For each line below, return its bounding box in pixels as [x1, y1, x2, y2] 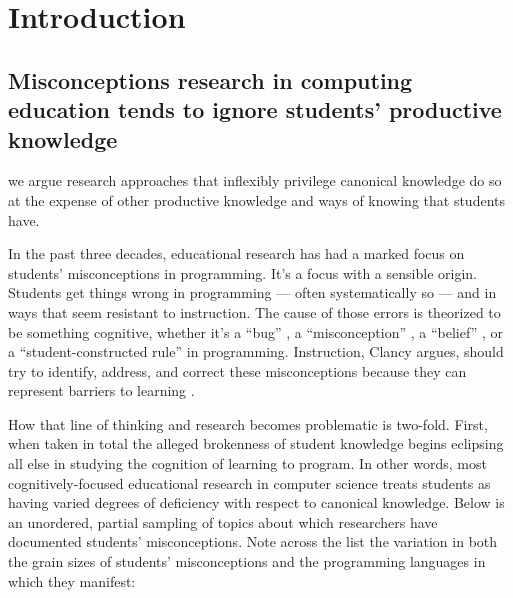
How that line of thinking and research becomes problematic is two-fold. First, [8, 413, 488, 434]
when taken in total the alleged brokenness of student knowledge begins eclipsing [8, 433, 504, 454]
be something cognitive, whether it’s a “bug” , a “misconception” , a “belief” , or [8, 321, 503, 342]
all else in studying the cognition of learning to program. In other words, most [8, 453, 487, 474]
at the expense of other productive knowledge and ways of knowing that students [8, 189, 505, 210]
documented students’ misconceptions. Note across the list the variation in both [8, 531, 498, 552]
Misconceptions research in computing [8, 64, 413, 95]
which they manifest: [8, 570, 136, 591]
